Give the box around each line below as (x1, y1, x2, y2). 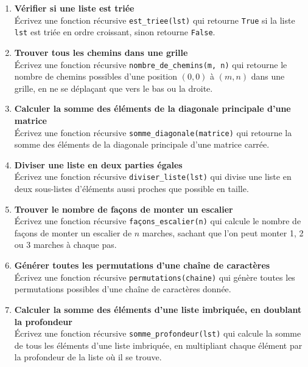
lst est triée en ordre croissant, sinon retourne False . (14, 26, 215, 38)
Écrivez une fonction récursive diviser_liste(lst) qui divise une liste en (14, 170, 292, 183)
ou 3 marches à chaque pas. (14, 238, 117, 251)
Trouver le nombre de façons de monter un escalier (14, 202, 233, 215)
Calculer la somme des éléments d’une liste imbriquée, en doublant (14, 303, 302, 315)
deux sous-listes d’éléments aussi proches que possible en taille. (14, 182, 249, 195)
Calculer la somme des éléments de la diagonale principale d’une (14, 102, 291, 115)
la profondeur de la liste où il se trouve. (14, 351, 162, 363)
